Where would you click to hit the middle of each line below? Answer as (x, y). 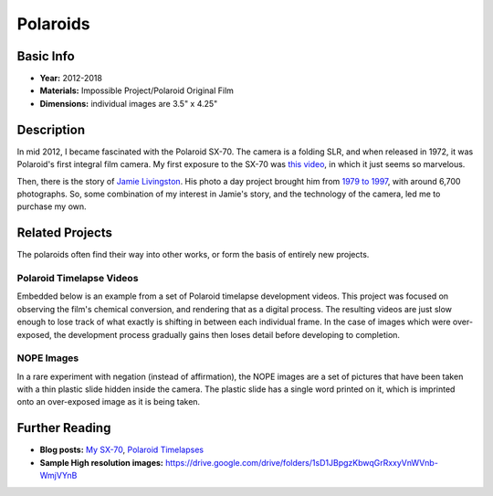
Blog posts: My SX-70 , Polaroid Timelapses (122, 450)
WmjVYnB (58, 476)
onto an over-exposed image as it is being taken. (109, 402)
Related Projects (65, 233)
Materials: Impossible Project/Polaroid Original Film (137, 90)
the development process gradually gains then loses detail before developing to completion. (227, 334)
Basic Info (46, 56)
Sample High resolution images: (102, 462)
